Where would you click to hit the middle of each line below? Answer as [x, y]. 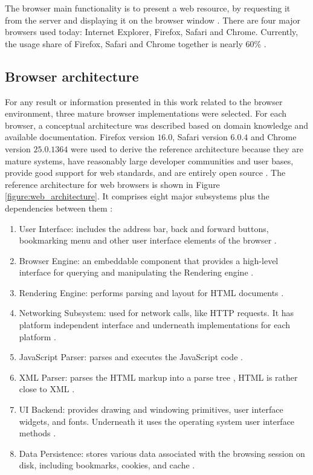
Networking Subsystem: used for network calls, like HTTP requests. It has [156, 313]
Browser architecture [72, 76]
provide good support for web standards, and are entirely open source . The [145, 173]
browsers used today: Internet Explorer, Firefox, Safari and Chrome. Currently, [152, 32]
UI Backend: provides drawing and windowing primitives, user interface [151, 409]
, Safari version [200, 137]
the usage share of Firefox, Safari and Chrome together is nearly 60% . [136, 43]
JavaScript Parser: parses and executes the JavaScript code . [131, 357]
